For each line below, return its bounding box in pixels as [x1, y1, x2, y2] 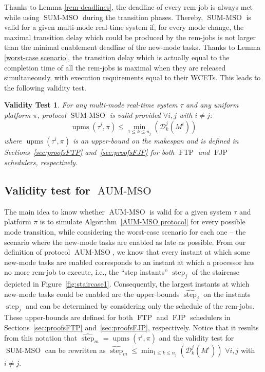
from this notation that [4, 332, 78, 343]
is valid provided [109, 109, 161, 120]
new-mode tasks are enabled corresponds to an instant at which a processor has [4, 256, 255, 267]
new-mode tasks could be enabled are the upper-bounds [4, 288, 180, 299]
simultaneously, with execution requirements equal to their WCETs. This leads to [4, 72, 261, 83]
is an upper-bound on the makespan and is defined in [73, 135, 239, 146]
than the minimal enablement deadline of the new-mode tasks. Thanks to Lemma [4, 42, 261, 52]
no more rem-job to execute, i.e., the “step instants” [4, 267, 168, 277]
